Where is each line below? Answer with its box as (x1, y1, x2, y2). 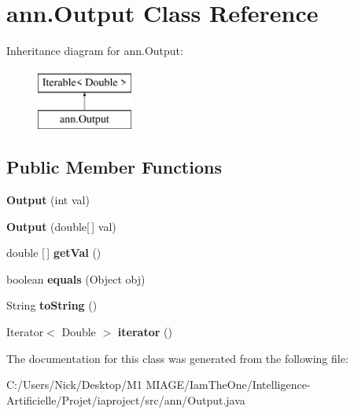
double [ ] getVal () (6, 244, 101, 261)
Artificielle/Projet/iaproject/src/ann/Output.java (6, 391, 245, 408)
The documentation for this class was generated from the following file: (6, 350, 348, 366)
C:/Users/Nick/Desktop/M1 (6, 376, 142, 393)
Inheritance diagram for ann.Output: (6, 42, 183, 59)
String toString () (6, 297, 98, 313)
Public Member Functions (6, 155, 222, 179)
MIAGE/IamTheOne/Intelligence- (146, 376, 311, 393)
